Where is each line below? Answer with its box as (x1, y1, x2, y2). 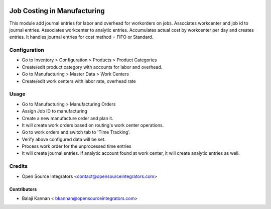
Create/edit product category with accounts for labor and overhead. (22, 64, 163, 70)
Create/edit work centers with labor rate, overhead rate (22, 78, 136, 84)
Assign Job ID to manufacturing (22, 108, 88, 114)
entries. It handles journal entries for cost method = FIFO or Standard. (9, 34, 154, 40)
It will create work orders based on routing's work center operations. (22, 122, 164, 128)
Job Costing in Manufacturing (9, 7, 105, 15)
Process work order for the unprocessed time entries (22, 143, 131, 149)
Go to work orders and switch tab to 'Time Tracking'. (22, 129, 130, 135)
